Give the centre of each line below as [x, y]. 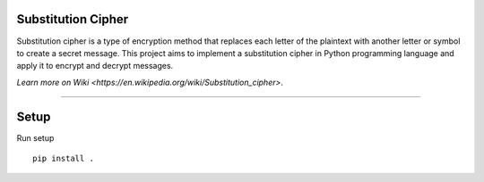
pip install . [63, 158]
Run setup [35, 137]
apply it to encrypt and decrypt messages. [95, 66]
